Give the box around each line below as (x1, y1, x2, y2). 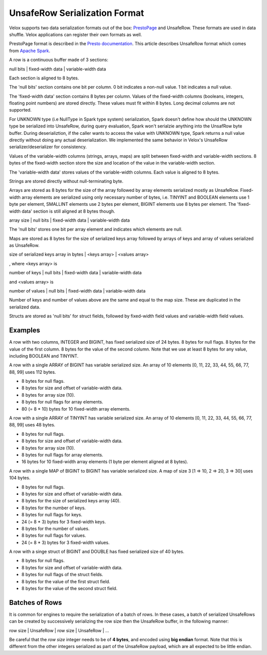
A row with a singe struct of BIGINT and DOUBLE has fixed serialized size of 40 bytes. (9, 548, 185, 555)
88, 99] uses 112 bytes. (9, 369, 56, 375)
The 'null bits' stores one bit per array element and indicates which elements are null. (9, 226, 182, 233)
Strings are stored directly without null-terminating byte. (9, 178, 124, 184)
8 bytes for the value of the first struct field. (21, 578, 111, 585)
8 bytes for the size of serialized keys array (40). (21, 498, 121, 504)
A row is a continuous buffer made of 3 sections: (9, 57, 109, 63)
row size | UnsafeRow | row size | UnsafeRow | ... (9, 627, 109, 633)
